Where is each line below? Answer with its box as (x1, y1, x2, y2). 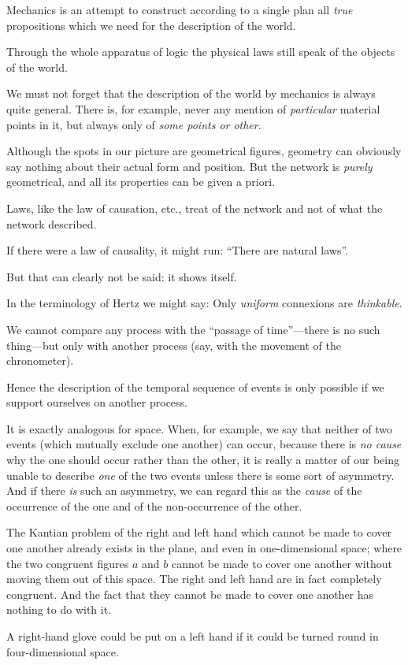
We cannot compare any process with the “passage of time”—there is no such (6, 321, 380, 337)
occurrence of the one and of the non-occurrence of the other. (6, 497, 302, 514)
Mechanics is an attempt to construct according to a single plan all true (6, 2, 353, 17)
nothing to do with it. (6, 601, 112, 618)
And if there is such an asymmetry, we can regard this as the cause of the (6, 482, 362, 499)
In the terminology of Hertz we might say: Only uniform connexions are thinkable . (6, 295, 402, 311)
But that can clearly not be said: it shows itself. (6, 268, 237, 284)
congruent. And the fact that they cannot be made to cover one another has (6, 585, 374, 602)
